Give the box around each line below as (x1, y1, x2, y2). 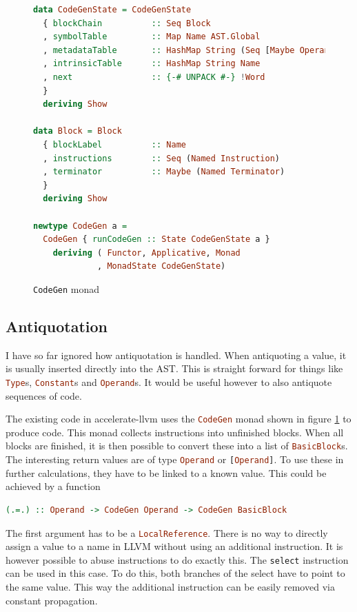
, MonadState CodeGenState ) (97, 261, 226, 272)
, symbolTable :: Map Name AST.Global (43, 32, 261, 42)
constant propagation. (6, 593, 98, 607)
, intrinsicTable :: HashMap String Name (43, 59, 261, 69)
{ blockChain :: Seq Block (43, 18, 211, 28)
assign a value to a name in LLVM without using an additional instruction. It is (6, 539, 343, 553)
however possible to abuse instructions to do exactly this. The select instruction (6, 552, 349, 567)
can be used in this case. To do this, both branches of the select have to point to (6, 566, 345, 580)
